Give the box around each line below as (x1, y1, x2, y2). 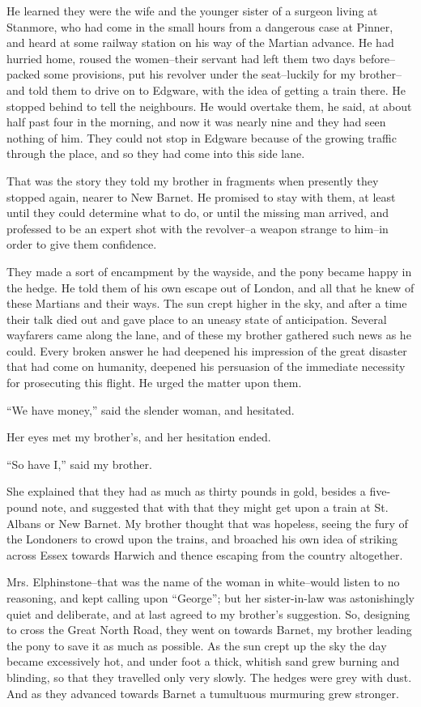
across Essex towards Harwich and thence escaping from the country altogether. (6, 546, 403, 563)
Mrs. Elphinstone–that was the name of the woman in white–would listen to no (6, 573, 400, 590)
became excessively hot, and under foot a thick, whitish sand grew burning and (6, 653, 400, 670)
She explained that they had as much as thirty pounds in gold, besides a (6, 483, 366, 500)
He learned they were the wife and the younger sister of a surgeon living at (6, 2, 378, 19)
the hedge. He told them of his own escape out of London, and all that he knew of (6, 279, 415, 296)
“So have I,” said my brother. (6, 455, 152, 472)
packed (6, 66, 40, 83)
